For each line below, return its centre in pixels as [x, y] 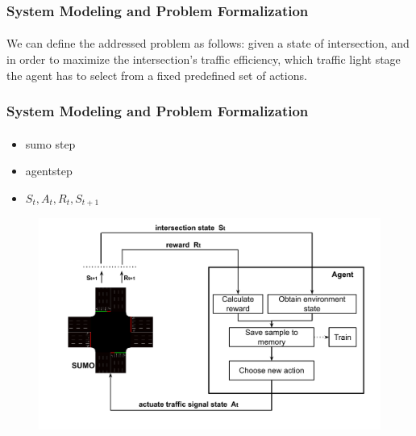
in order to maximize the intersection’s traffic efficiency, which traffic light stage [204, 59]
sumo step [50, 143]
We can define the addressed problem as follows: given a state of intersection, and [208, 43]
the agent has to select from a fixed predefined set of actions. [157, 75]
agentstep [49, 171]
